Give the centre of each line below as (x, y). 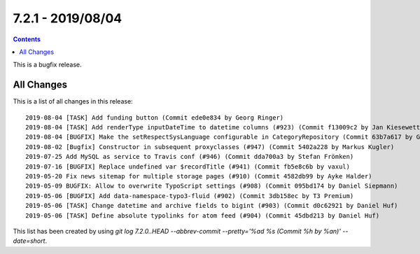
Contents (27, 39)
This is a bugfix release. (47, 65)
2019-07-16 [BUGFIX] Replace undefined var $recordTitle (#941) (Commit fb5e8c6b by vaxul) (188, 167)
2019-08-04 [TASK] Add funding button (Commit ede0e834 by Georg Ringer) (155, 118)
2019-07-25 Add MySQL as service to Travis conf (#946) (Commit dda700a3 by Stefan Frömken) (190, 157)
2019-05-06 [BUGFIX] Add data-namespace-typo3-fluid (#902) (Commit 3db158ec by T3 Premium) (190, 196)
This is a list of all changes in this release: (73, 101)
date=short (29, 241)
